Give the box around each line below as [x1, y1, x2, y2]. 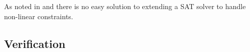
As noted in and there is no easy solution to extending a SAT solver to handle [4, 1, 246, 11]
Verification [4, 35, 66, 51]
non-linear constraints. [4, 11, 73, 21]
